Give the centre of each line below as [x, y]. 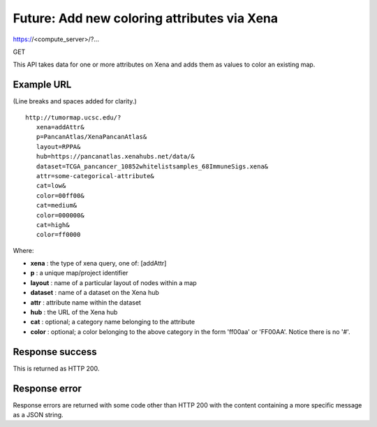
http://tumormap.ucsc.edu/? [73, 117]
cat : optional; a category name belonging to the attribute [113, 322]
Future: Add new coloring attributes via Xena [146, 18]
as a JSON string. [38, 415]
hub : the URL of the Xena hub [74, 312]
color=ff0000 [58, 235]
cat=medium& [57, 205]
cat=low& [51, 186]
